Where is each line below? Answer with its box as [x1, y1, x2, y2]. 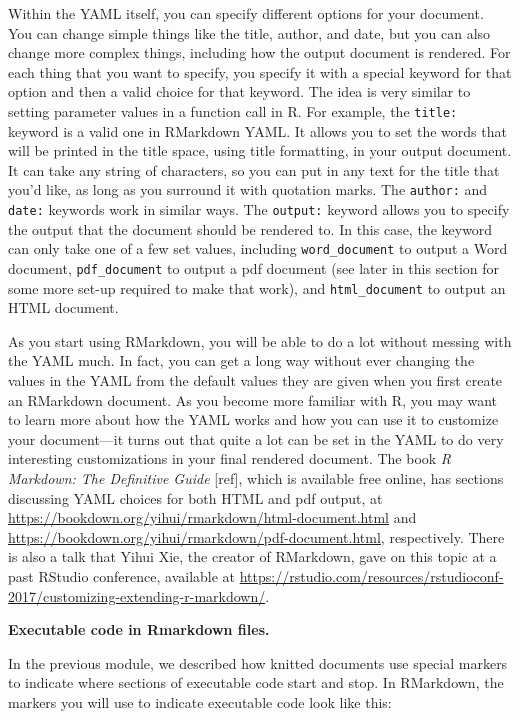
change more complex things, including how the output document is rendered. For [8, 42, 511, 63]
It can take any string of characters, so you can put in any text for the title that [8, 159, 500, 180]
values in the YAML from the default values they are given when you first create [8, 370, 503, 391]
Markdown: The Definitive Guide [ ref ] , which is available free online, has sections [8, 468, 504, 489]
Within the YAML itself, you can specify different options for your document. [8, 3, 484, 23]
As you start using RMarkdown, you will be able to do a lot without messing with [8, 330, 512, 351]
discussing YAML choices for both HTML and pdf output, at [8, 487, 383, 508]
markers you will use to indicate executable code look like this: [8, 691, 392, 712]
